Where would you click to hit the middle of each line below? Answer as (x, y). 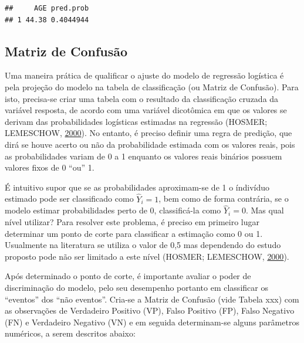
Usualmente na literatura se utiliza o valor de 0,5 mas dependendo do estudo (143, 245)
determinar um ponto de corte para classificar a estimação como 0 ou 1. (134, 233)
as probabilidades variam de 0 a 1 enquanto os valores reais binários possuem (143, 156)
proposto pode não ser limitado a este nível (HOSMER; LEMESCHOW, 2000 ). (147, 256)
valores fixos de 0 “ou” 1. (50, 167)
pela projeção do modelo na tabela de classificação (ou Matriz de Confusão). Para (152, 86)
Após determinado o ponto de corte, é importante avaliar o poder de (128, 276)
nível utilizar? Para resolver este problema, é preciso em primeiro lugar (132, 221)
